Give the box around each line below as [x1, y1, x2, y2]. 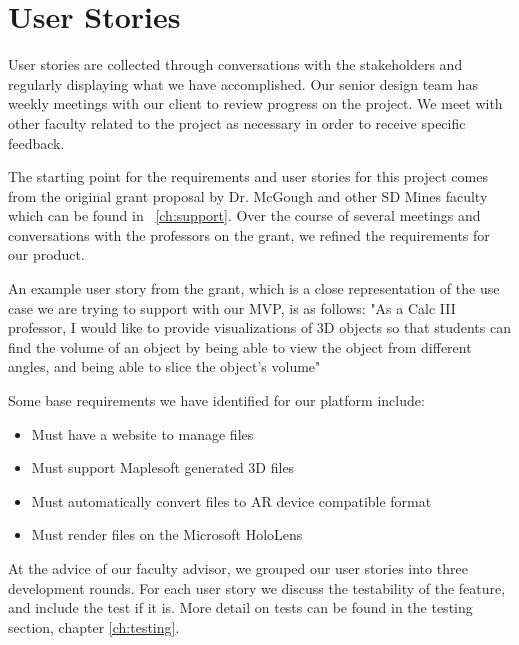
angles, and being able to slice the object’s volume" [8, 356, 321, 377]
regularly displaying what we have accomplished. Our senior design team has [8, 73, 478, 94]
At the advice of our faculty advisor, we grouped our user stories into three [8, 558, 468, 578]
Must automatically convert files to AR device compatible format [31, 490, 432, 511]
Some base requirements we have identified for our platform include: [8, 390, 425, 411]
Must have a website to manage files [31, 423, 254, 444]
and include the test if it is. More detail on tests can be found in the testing [8, 597, 473, 618]
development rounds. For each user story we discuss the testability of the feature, [8, 577, 506, 598]
